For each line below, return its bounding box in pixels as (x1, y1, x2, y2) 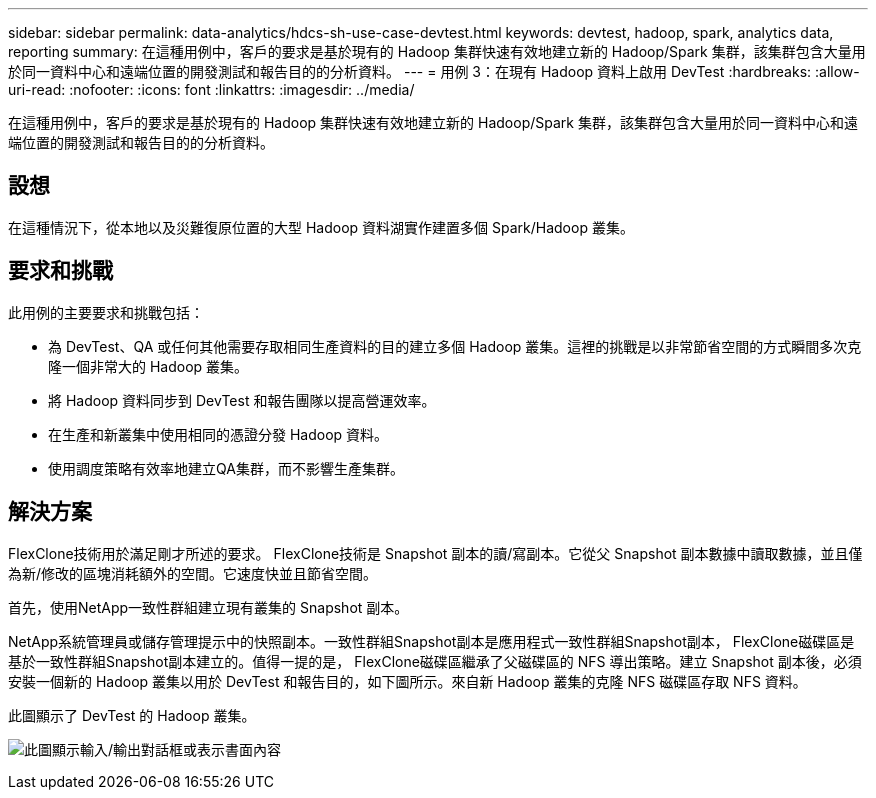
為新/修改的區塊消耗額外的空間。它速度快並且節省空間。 (8, 564, 378, 582)
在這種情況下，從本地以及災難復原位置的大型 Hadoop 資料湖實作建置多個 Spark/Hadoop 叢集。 (8, 218, 634, 236)
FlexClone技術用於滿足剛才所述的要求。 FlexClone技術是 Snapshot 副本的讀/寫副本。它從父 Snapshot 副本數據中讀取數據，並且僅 (8, 544, 863, 562)
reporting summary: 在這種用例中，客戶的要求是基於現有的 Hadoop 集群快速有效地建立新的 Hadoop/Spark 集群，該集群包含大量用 (8, 43, 866, 60)
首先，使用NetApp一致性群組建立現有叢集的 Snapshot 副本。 (8, 598, 409, 616)
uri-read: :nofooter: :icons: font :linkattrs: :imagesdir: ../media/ (8, 81, 415, 98)
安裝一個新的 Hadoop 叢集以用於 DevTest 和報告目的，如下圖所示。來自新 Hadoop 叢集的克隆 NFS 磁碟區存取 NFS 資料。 (8, 672, 807, 690)
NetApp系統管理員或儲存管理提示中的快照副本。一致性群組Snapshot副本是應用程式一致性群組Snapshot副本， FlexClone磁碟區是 (8, 632, 855, 650)
